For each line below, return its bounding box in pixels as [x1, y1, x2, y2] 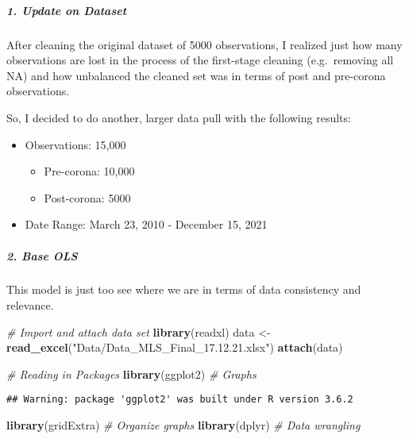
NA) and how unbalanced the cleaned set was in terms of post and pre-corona [6, 67, 386, 83]
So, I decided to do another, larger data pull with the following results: [6, 109, 351, 125]
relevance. [6, 297, 54, 314]
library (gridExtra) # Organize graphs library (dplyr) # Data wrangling [6, 417, 361, 433]
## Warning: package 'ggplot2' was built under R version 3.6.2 [6, 394, 353, 406]
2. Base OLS [6, 247, 78, 264]
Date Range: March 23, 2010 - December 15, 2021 [25, 216, 268, 233]
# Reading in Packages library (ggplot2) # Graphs [6, 365, 257, 382]
